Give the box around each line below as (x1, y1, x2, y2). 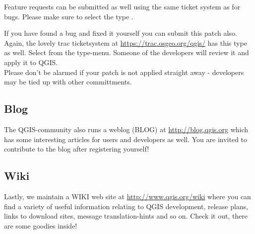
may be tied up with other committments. (4, 77, 132, 87)
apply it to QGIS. (4, 57, 58, 67)
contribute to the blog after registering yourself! (4, 144, 149, 154)
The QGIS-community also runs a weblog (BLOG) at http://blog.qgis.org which (4, 124, 249, 134)
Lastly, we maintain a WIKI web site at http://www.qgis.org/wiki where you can (4, 191, 251, 201)
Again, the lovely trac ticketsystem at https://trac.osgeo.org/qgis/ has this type (4, 37, 247, 48)
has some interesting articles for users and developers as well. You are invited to (4, 134, 248, 144)
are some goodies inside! (4, 220, 77, 231)
